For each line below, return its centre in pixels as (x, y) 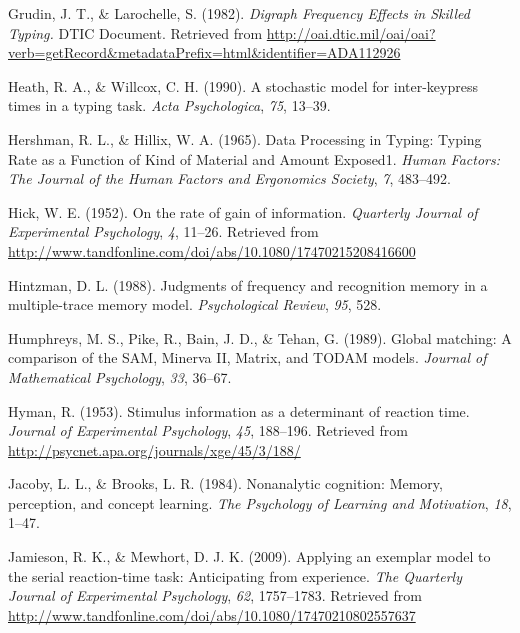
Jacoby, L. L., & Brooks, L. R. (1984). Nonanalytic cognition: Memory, (225, 483)
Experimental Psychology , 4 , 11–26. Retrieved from (163, 231)
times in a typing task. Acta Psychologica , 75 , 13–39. (169, 105)
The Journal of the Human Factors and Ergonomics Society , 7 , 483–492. (229, 178)
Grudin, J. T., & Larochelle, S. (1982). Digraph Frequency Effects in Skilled (239, 13)
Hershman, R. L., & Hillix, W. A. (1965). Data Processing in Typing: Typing (245, 138)
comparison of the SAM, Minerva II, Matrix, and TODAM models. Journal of (247, 357)
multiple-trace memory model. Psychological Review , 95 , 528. (195, 304)
